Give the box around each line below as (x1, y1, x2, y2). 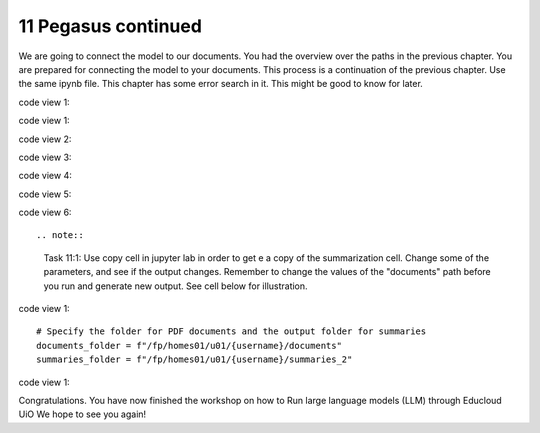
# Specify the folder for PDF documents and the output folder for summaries (36, 326, 427, 337)
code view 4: (18, 170, 72, 182)
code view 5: (18, 188, 72, 200)
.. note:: (36, 230, 84, 241)
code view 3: (18, 151, 72, 163)
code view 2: (18, 133, 72, 145)
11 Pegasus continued (18, 15, 202, 37)
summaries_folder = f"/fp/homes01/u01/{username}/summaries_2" (36, 354, 353, 365)
